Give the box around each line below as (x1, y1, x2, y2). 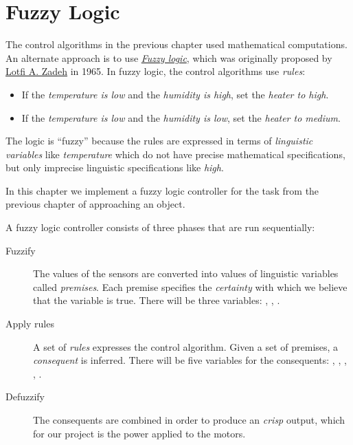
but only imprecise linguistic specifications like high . (5, 160, 224, 175)
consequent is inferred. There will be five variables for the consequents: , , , (33, 353, 347, 367)
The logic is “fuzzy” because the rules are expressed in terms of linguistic (5, 133, 313, 148)
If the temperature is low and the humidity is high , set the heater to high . (21, 87, 329, 101)
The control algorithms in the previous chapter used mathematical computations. (5, 37, 348, 52)
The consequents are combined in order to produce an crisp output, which (33, 413, 345, 426)
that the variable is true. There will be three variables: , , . (33, 293, 280, 307)
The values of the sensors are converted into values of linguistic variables (33, 266, 339, 281)
